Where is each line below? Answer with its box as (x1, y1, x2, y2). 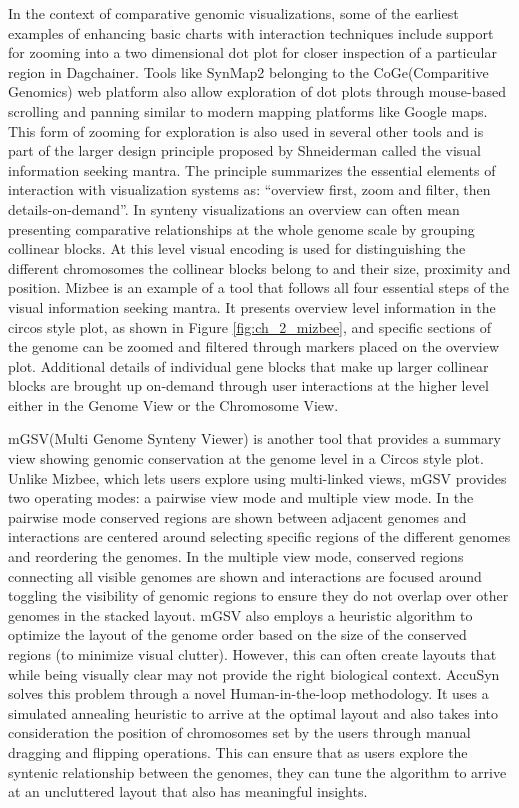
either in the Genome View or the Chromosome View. (8, 394, 339, 415)
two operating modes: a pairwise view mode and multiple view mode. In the (8, 487, 474, 508)
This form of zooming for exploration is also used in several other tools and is (8, 120, 484, 141)
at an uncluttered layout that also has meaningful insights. (8, 781, 368, 802)
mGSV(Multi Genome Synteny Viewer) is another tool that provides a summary (8, 428, 501, 449)
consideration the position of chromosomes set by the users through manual (8, 722, 471, 743)
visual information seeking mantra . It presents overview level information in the (8, 296, 496, 317)
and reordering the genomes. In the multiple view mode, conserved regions (8, 546, 464, 567)
